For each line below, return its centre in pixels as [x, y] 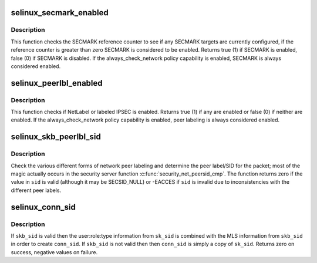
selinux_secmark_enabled [60, 13]
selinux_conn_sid [43, 207]
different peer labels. [36, 190]
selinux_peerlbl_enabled [57, 83]
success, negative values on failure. [54, 252]
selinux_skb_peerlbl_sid [56, 137]
